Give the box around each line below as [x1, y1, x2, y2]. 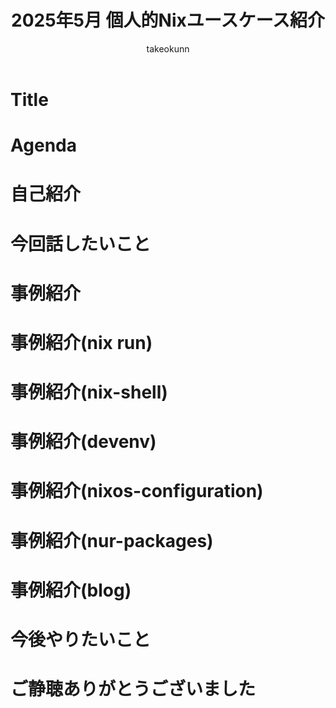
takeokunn [146, 42, 190, 55]
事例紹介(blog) [10, 579, 132, 601]
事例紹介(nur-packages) [10, 529, 214, 552]
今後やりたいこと [10, 629, 152, 651]
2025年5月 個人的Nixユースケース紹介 [11, 9, 325, 32]
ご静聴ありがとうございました [10, 678, 257, 701]
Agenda [10, 134, 77, 157]
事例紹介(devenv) [10, 431, 157, 453]
